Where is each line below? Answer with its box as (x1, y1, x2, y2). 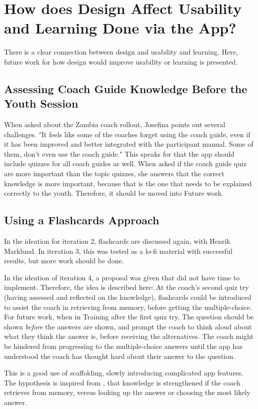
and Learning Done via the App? (4, 18, 236, 38)
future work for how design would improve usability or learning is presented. (4, 56, 238, 67)
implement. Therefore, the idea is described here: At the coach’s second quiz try (4, 282, 249, 292)
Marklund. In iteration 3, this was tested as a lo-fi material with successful (4, 245, 232, 256)
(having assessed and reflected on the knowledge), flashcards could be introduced (4, 292, 251, 302)
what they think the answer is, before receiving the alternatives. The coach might (4, 331, 253, 341)
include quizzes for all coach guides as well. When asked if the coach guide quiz (4, 158, 246, 169)
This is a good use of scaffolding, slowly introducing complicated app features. (4, 367, 243, 378)
